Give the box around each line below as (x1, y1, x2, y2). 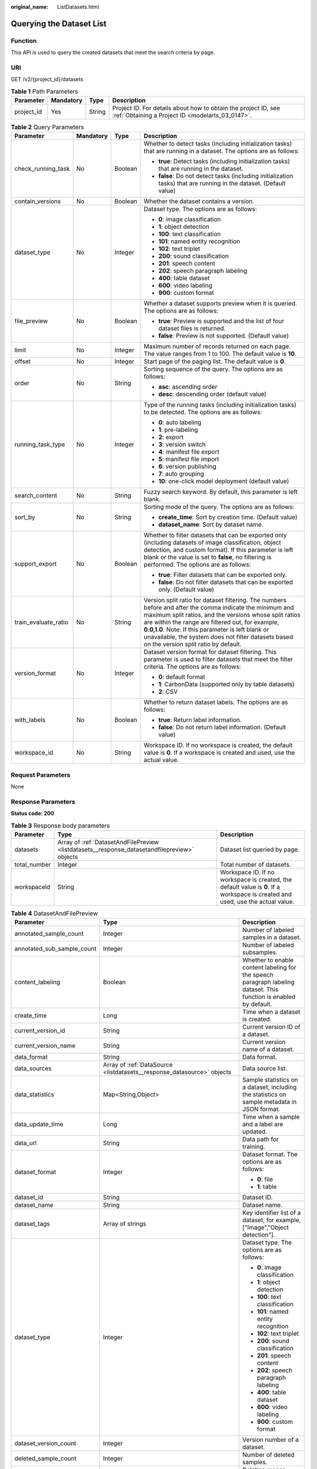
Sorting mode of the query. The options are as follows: (144, 503, 295, 511)
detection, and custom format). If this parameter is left (144, 546, 294, 554)
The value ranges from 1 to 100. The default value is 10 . (144, 350, 296, 358)
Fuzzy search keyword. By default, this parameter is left (144, 488, 298, 496)
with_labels (14, 716, 46, 724)
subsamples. (242, 948, 278, 957)
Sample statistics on (242, 1076, 299, 1084)
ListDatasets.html (57, 4, 99, 10)
